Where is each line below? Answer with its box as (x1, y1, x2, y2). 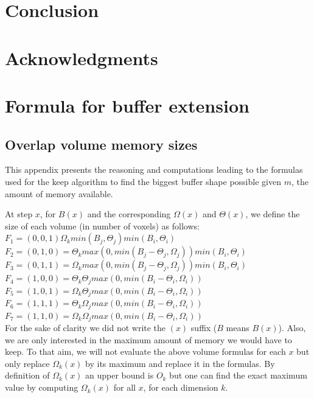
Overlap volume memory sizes (5, 134, 198, 153)
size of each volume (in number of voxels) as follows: (5, 219, 200, 232)
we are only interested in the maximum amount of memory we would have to (5, 333, 292, 346)
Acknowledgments (5, 45, 158, 70)
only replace (5, 357, 50, 369)
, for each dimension (143, 381, 218, 394)
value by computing (5, 381, 78, 394)
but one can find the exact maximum (169, 369, 307, 382)
